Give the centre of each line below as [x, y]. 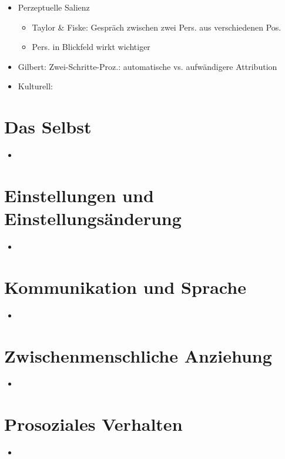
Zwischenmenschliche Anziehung [138, 355]
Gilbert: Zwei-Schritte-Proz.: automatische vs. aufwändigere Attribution [147, 66]
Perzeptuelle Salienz [54, 7]
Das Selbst [48, 127]
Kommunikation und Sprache [125, 287]
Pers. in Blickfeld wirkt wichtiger [91, 47]
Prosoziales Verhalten [93, 424]
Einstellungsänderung [93, 218]
